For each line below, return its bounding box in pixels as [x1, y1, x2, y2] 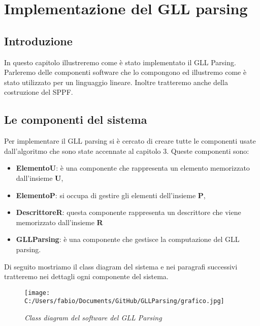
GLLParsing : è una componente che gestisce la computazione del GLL [16, 234, 240, 244]
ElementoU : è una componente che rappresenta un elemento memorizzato [16, 162, 250, 173]
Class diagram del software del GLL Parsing [24, 312, 162, 322]
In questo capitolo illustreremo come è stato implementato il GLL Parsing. [4, 57, 236, 67]
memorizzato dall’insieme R [16, 216, 103, 227]
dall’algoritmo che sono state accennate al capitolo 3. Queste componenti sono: [4, 145, 249, 156]
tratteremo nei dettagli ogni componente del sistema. [4, 271, 169, 282]
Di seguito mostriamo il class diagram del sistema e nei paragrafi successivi [4, 261, 238, 271]
